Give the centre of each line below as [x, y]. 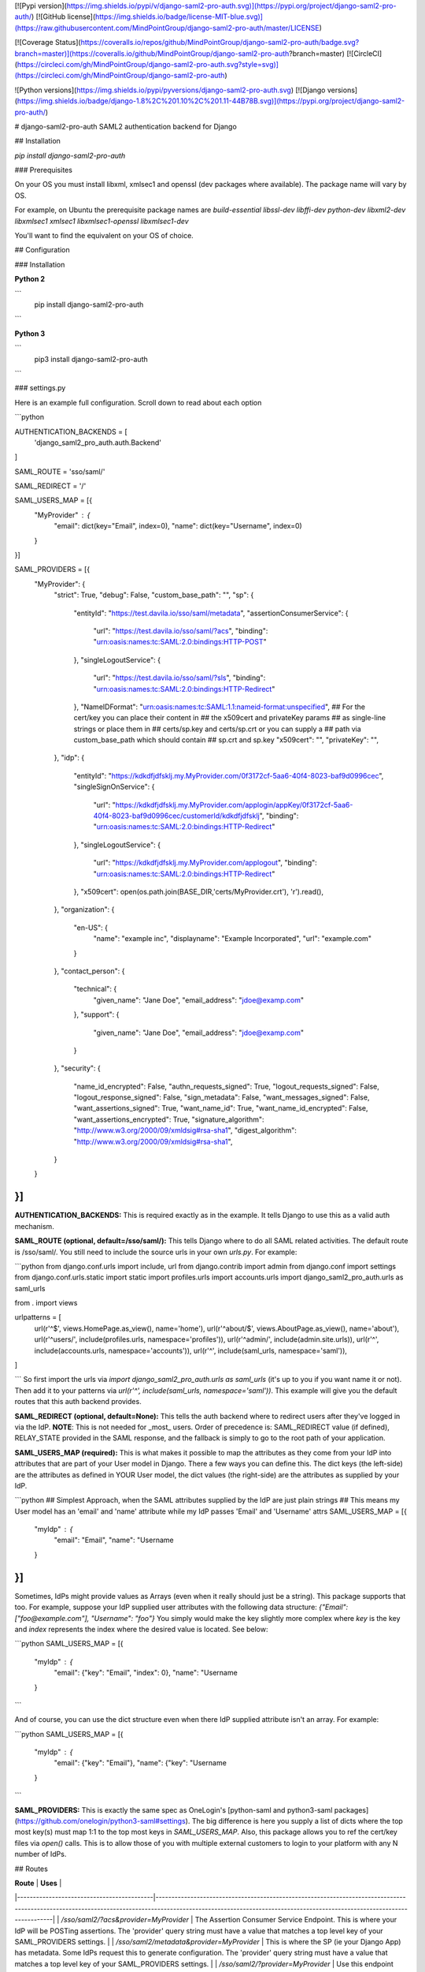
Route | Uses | [38, 1883]
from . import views [46, 1303]
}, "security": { [78, 1068]
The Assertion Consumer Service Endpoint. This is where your [296, 1920]
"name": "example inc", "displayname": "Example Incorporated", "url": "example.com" [232, 939]
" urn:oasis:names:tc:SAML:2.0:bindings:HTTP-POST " [180, 642]
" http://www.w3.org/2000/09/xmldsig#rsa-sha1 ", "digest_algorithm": [185, 1130]
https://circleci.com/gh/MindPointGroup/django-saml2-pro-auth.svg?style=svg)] [148, 64]
